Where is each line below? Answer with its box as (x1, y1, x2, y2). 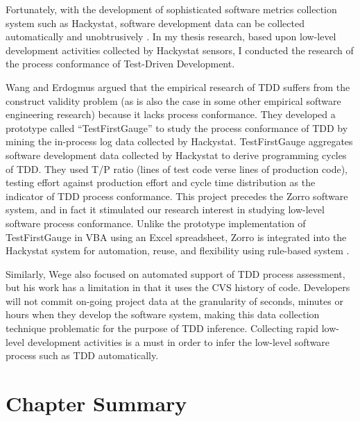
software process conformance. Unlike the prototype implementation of (6, 215, 306, 230)
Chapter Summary (6, 389, 187, 418)
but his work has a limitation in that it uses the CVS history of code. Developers (6, 280, 350, 295)
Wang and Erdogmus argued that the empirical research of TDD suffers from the (6, 79, 350, 94)
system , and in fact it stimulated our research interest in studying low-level (6, 202, 325, 217)
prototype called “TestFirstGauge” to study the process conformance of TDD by (6, 120, 348, 135)
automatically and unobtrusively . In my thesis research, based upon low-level (6, 29, 336, 44)
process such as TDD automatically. (6, 348, 159, 363)
